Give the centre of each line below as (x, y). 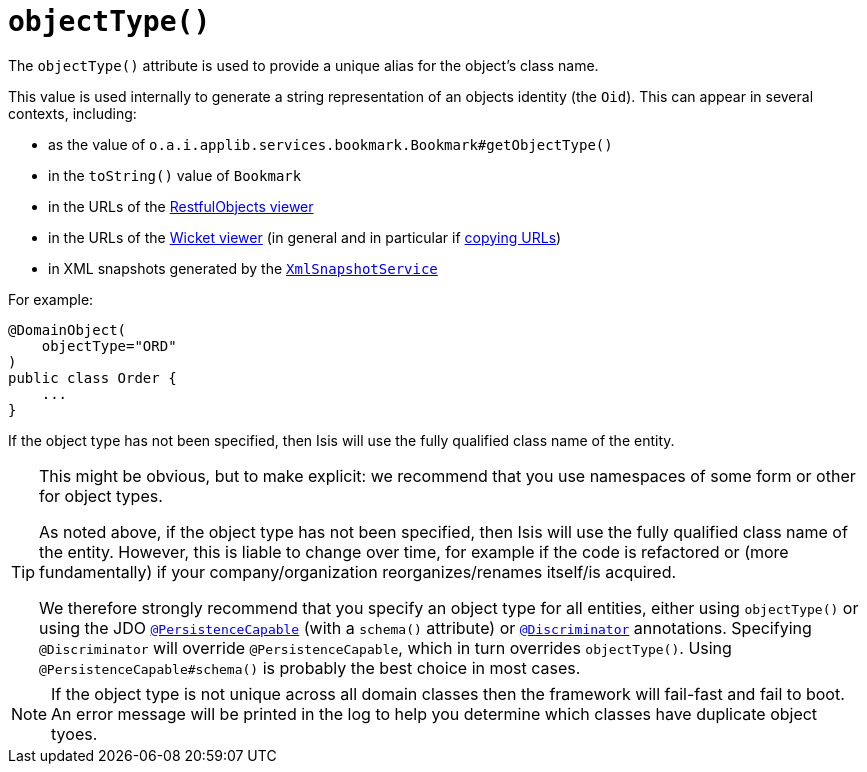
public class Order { (92, 377)
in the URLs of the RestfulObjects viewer (181, 206)
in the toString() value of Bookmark (175, 175)
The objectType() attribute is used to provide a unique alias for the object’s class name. (303, 65)
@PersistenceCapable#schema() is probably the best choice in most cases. (310, 667)
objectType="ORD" (109, 345)
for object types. (101, 495)
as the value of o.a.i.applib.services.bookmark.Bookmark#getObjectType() (330, 144)
